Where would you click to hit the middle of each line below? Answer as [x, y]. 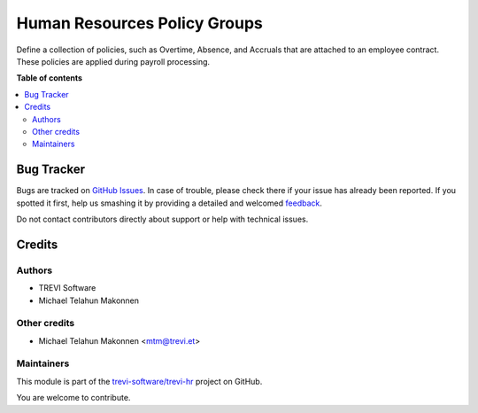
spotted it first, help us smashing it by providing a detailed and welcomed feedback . [170, 203]
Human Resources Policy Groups [139, 23]
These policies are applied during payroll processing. [113, 61]
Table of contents [50, 78]
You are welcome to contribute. [73, 398]
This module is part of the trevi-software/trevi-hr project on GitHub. [139, 381]
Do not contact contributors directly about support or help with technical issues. [162, 219]
